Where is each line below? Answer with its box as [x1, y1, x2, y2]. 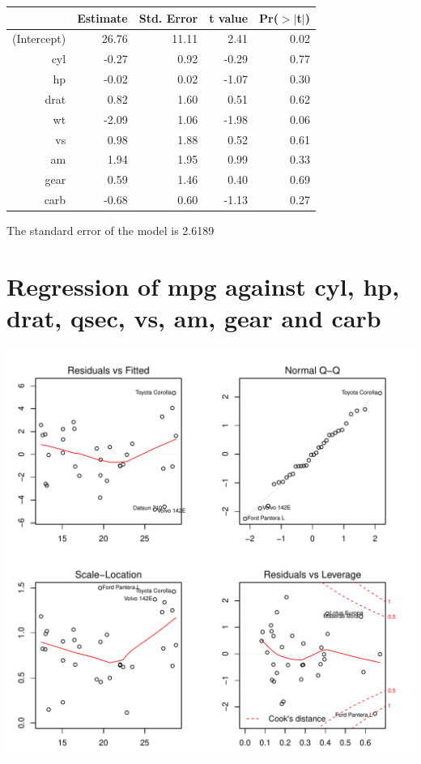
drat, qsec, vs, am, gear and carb [6, 301, 381, 335]
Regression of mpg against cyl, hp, [6, 269, 400, 302]
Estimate [77, 9, 128, 26]
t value [209, 9, 249, 26]
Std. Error [138, 9, 198, 26]
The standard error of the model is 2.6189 [6, 222, 215, 239]
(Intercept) [12, 30, 66, 47]
